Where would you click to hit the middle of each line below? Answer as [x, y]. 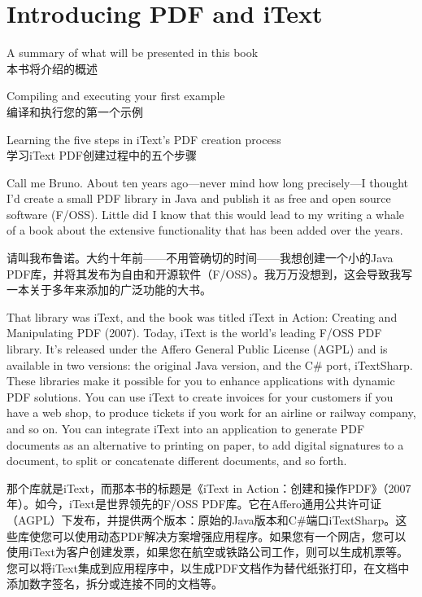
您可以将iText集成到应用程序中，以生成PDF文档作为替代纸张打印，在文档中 [208, 567]
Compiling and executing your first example [116, 96]
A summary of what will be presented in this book [133, 53]
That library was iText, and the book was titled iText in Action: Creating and [202, 316]
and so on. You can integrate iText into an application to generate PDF [186, 428]
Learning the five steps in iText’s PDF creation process [144, 139]
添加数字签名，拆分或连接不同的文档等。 [115, 584]
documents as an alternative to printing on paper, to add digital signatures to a [205, 444]
